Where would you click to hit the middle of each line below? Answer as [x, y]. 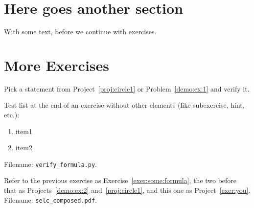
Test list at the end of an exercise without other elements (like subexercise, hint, [124, 105]
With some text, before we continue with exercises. [80, 32]
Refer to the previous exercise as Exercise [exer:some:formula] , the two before [120, 180]
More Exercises [57, 65]
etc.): [12, 115]
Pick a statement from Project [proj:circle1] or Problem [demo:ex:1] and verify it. [127, 88]
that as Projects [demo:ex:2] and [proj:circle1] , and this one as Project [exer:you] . [127, 190]
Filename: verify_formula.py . [50, 164]
